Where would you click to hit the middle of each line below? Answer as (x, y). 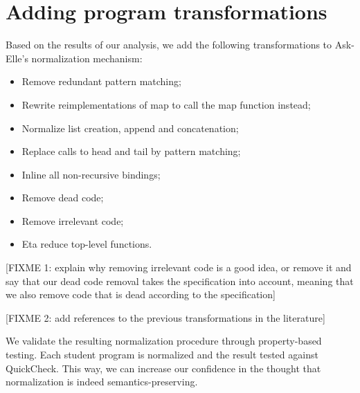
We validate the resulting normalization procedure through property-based (164, 341)
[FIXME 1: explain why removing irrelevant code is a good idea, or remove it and (179, 267)
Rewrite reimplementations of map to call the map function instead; (166, 104)
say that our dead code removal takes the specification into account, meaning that (180, 281)
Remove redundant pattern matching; (101, 81)
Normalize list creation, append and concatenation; (130, 128)
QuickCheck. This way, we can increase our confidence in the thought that (163, 368)
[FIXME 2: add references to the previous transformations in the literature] (165, 317)
